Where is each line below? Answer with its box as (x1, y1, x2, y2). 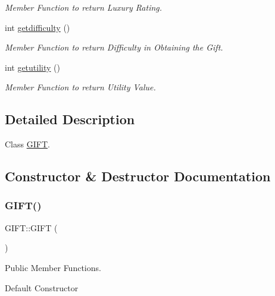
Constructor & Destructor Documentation (5, 167, 271, 185)
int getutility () (5, 61, 60, 73)
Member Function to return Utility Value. (5, 81, 156, 93)
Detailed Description (5, 110, 135, 128)
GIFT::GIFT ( (5, 221, 58, 234)
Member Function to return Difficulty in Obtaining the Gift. (5, 41, 223, 53)
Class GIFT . (5, 138, 50, 150)
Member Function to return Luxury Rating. (5, 1, 162, 13)
